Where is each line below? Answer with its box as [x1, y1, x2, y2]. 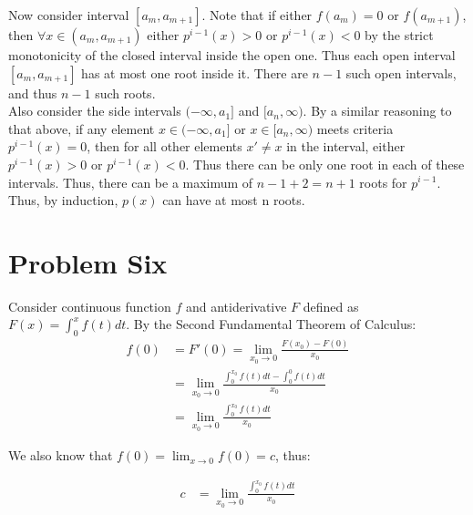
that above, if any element [8, 118, 155, 138]
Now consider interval [8, 5, 129, 24]
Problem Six [8, 243, 168, 281]
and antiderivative [185, 296, 287, 315]
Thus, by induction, [8, 191, 118, 210]
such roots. [95, 83, 156, 102]
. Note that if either [201, 5, 313, 24]
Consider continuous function [8, 296, 171, 315]
